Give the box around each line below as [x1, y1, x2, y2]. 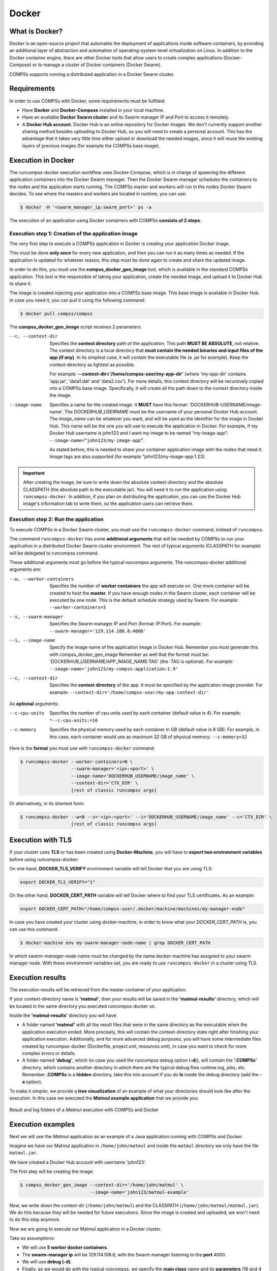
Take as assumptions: [9, 1235, 55, 1242]
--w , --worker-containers [9, 576, 74, 582]
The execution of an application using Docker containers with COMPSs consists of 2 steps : [9, 217, 202, 223]
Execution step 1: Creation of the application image [9, 230, 138, 237]
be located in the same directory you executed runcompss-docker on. [9, 1003, 156, 1009]
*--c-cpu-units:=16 [49, 717, 98, 723]
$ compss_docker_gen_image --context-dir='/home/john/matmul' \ [20, 1182, 184, 1188]
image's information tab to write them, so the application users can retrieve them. [23, 501, 194, 507]
